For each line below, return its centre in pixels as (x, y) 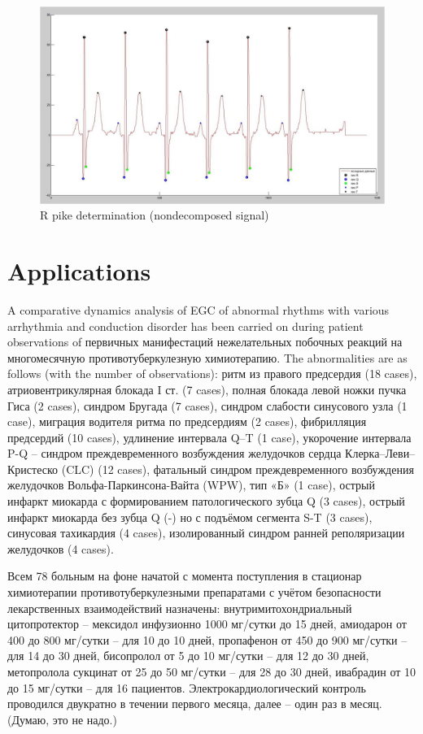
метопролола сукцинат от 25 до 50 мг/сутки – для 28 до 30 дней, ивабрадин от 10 (212, 672)
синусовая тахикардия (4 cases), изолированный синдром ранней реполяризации (206, 533)
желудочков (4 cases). (61, 548)
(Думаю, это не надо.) (62, 719)
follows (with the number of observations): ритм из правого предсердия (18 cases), (212, 374)
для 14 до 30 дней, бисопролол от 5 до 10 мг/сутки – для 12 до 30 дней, (188, 656)
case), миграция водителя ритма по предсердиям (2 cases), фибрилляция (187, 421)
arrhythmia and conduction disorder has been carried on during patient (185, 326)
